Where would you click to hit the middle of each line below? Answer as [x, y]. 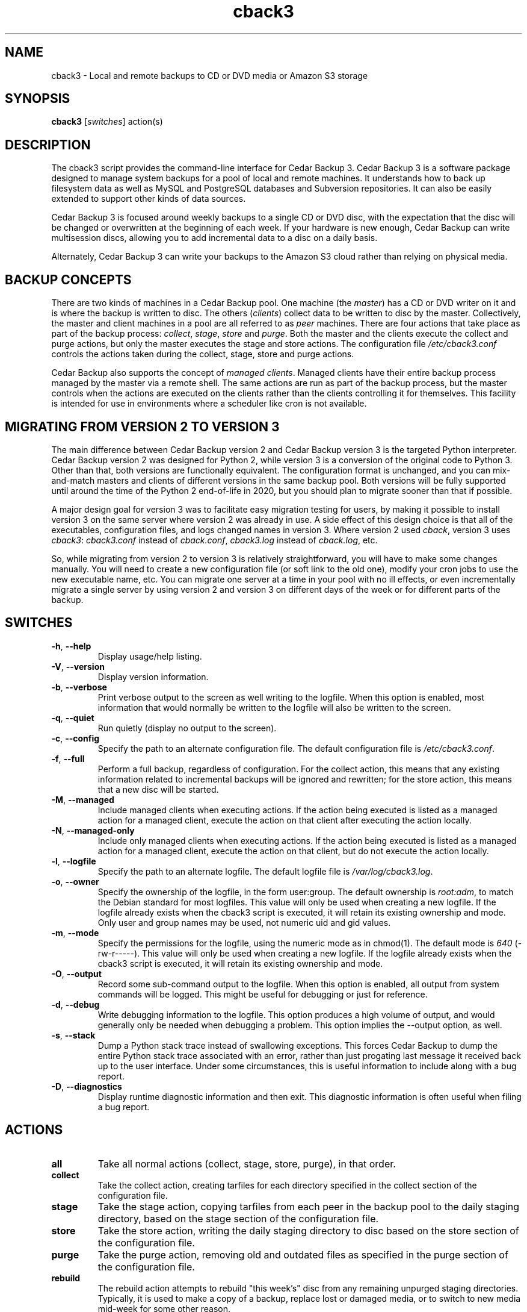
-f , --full [68, 758]
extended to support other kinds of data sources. [149, 199]
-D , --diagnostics [87, 1086]
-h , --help [71, 646]
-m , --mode [75, 932]
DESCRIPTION [48, 145]
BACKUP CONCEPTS [68, 280]
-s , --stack [73, 1035]
